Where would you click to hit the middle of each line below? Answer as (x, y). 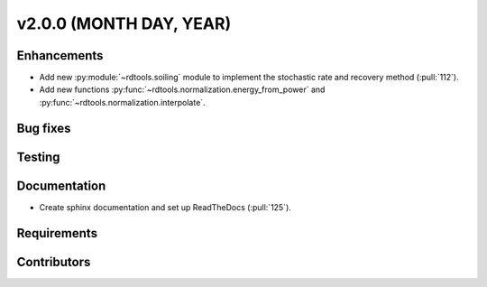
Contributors (54, 262)
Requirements (57, 233)
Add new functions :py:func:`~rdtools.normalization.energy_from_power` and (182, 89)
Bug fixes (44, 128)
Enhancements (60, 56)
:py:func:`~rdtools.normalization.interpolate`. (123, 102)
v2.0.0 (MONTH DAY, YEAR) (124, 23)
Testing (38, 157)
